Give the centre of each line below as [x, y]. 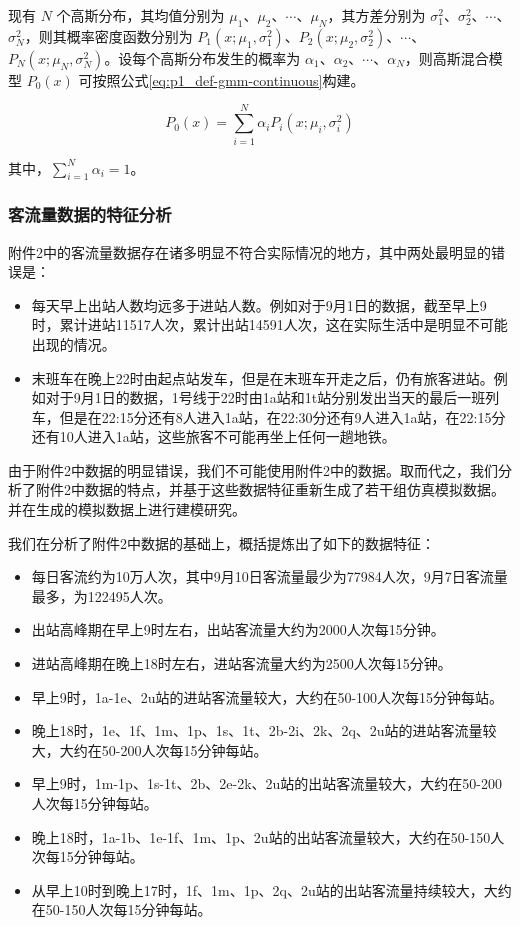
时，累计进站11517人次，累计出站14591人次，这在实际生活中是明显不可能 [269, 324]
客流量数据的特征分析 [90, 214]
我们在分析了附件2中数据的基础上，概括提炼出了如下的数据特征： [221, 542]
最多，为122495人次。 [101, 595]
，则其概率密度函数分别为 [108, 35]
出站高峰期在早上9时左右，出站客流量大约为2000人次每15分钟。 [238, 629]
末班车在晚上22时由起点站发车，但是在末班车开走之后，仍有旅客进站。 [262, 377]
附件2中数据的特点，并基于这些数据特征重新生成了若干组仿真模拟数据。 [270, 489]
